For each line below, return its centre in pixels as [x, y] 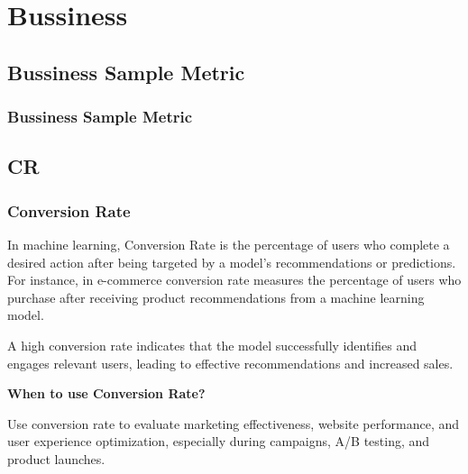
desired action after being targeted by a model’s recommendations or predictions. [232, 262]
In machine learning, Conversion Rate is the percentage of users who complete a [229, 244]
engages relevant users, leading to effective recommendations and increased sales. [230, 363]
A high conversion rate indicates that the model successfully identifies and [212, 345]
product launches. [56, 458]
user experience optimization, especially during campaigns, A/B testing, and [219, 441]
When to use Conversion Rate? [106, 393]
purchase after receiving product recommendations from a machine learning [216, 297]
